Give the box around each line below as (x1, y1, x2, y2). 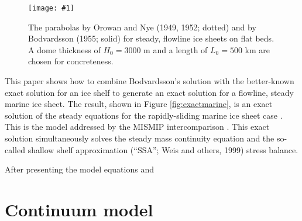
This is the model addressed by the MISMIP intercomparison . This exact (5, 120, 270, 133)
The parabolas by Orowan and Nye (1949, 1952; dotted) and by (28, 20, 256, 33)
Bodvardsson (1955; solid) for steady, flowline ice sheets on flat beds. (28, 32, 274, 44)
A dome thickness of (28, 43, 101, 56)
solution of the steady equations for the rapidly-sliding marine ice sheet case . (5, 109, 283, 121)
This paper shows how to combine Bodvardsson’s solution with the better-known (5, 75, 294, 87)
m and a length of (143, 43, 208, 56)
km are (245, 43, 270, 56)
